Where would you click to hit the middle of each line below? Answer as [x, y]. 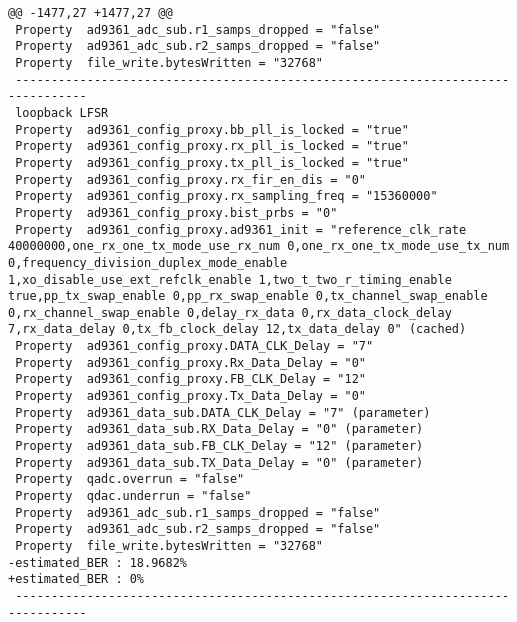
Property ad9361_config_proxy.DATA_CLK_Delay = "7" [194, 346]
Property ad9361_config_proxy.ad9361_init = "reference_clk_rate [241, 229]
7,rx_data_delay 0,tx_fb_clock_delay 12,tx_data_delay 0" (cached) [237, 329]
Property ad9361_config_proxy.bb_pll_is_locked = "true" [212, 129]
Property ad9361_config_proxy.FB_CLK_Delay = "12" [190, 379]
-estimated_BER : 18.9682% [97, 562]
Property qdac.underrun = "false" [133, 496]
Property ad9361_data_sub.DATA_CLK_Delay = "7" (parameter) [223, 412]
